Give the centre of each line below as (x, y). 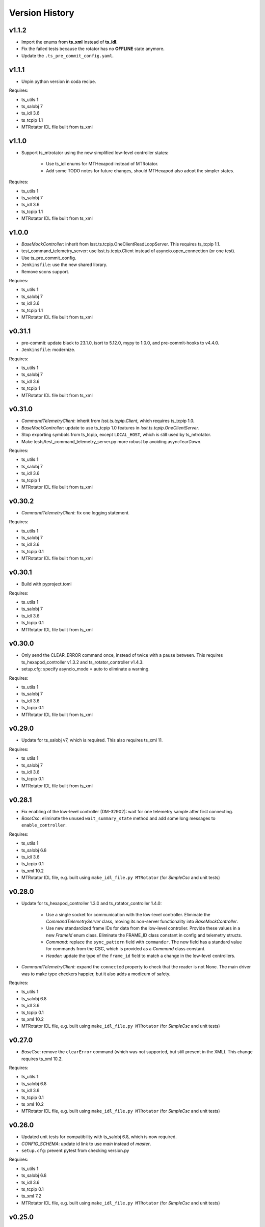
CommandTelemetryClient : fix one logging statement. (76, 512)
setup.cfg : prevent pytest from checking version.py (75, 1150)
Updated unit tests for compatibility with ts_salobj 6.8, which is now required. (99, 1137)
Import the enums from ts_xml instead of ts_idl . (69, 42)
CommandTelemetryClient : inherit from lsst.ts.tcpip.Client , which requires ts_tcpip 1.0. (108, 421)
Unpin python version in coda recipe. (59, 81)
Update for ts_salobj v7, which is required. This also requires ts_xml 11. (92, 740)
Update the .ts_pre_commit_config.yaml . (67, 55)
